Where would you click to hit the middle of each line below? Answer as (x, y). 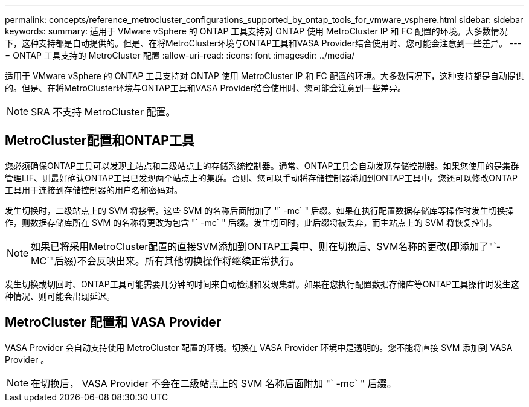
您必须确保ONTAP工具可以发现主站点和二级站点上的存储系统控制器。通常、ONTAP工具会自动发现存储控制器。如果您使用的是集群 (262, 165)
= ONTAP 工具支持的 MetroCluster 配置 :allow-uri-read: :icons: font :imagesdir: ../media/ (180, 55)
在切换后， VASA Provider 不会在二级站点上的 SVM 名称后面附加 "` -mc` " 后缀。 (214, 383)
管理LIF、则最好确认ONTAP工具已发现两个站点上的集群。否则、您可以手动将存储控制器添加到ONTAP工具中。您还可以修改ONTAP (261, 178)
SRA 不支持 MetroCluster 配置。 (103, 112)
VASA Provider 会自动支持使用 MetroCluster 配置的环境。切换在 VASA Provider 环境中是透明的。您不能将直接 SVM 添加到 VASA (259, 347)
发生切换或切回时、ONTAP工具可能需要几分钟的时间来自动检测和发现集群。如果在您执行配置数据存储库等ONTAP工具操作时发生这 (262, 284)
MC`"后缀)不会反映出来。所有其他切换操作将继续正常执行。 (165, 261)
